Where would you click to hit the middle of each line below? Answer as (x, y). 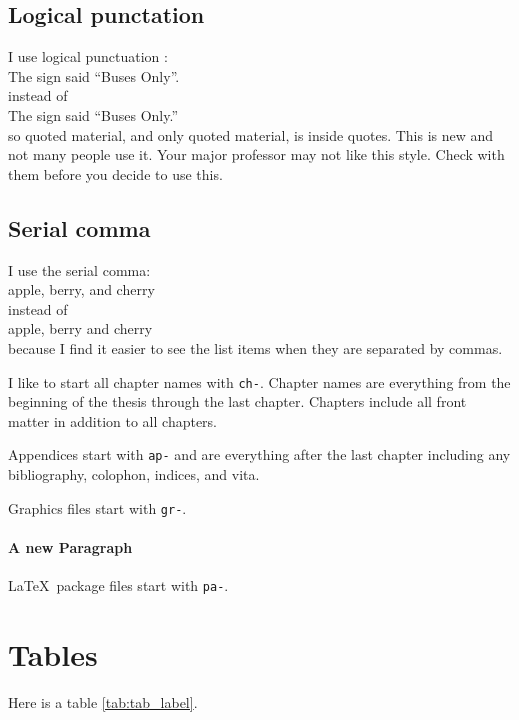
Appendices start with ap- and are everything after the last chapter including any (259, 454)
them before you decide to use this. (115, 173)
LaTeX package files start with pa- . (118, 585)
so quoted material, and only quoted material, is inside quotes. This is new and (251, 134)
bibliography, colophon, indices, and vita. (134, 474)
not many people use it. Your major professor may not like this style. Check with (256, 154)
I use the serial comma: (79, 269)
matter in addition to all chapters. (113, 420)
